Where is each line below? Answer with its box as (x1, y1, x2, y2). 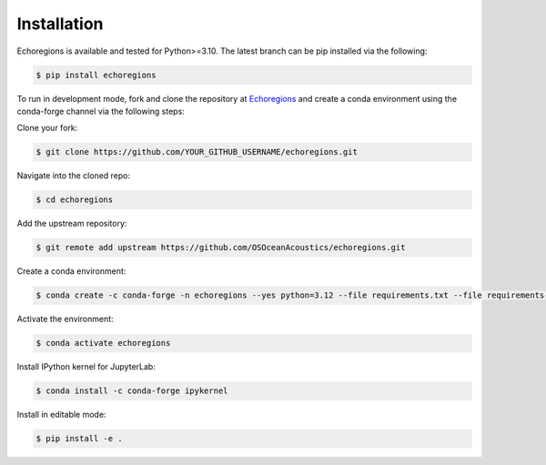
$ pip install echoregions (35, 69, 157, 80)
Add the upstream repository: (16, 218, 127, 229)
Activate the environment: (16, 314, 114, 325)
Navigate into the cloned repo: (16, 170, 131, 181)
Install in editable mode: (16, 409, 106, 420)
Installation (16, 14, 104, 34)
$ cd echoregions (35, 195, 114, 205)
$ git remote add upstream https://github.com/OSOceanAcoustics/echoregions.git (35, 242, 406, 253)
